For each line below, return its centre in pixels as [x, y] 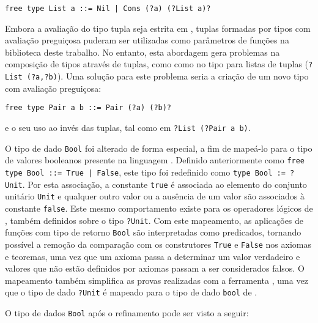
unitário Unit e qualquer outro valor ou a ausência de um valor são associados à [155, 196]
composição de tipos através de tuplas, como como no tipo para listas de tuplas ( [157, 64]
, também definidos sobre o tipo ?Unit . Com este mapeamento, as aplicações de [154, 220]
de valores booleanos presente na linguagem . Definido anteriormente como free [155, 160]
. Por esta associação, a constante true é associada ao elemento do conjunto [165, 184]
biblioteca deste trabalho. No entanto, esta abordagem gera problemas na [142, 52]
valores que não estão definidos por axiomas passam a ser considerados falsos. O [155, 268]
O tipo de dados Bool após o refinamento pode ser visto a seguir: [127, 313]
